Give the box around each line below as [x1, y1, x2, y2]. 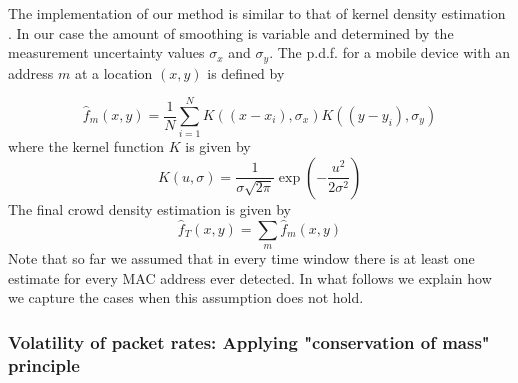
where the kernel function [8, 136, 165, 157]
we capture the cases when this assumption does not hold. [8, 287, 364, 308]
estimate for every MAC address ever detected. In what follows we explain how [8, 267, 492, 288]
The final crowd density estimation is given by [8, 198, 291, 219]
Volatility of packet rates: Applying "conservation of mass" [8, 329, 490, 354]
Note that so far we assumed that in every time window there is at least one [8, 248, 475, 269]
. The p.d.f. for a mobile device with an [269, 42, 510, 63]
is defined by [207, 62, 285, 83]
